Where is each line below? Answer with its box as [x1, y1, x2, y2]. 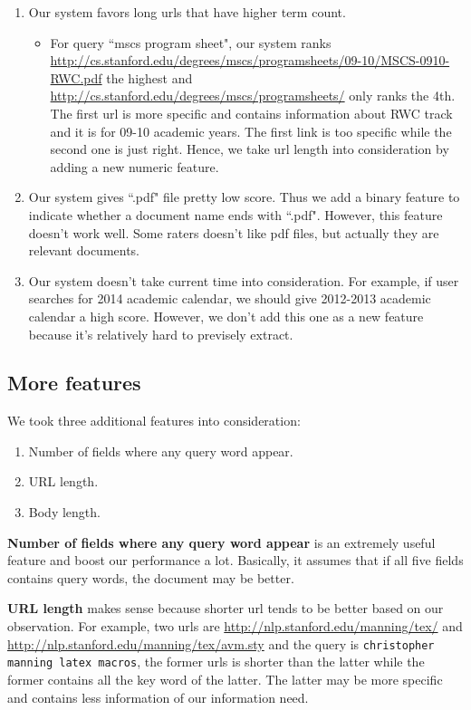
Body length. [28, 503, 101, 522]
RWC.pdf [50, 68, 102, 87]
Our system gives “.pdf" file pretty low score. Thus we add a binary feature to [28, 187, 460, 206]
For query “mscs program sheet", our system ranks [50, 33, 332, 52]
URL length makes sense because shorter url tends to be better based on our [7, 599, 444, 618]
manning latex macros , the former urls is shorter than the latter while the [7, 652, 425, 671]
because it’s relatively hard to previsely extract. [28, 324, 293, 343]
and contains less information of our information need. [7, 687, 309, 706]
